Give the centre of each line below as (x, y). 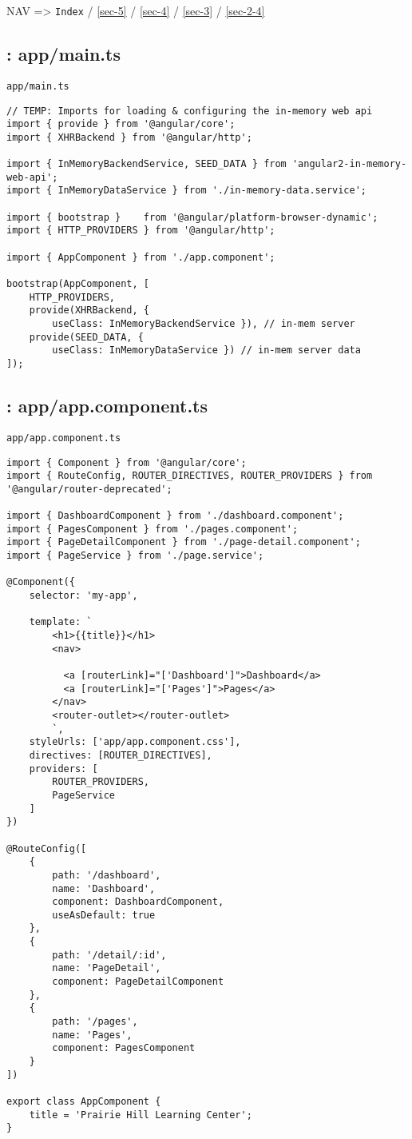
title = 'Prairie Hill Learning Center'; (141, 1115)
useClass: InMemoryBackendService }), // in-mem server (204, 324)
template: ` (61, 622)
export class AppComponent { (84, 1101)
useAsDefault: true (104, 915)
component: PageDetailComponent (138, 982)
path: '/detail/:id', (109, 955)
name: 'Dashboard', (104, 888)
